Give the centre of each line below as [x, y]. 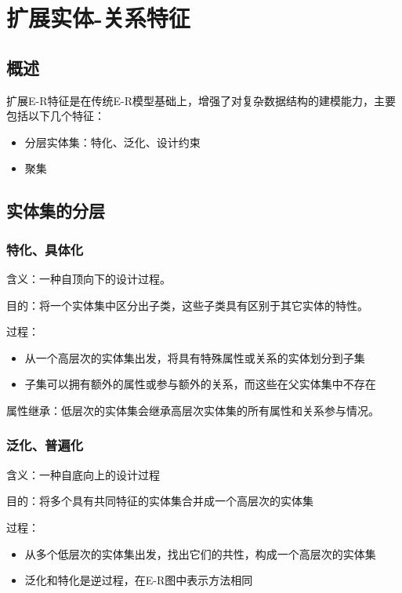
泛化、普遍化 [45, 445]
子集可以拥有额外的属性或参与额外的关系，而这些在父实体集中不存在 [200, 384]
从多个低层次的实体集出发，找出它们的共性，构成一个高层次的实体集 [200, 553]
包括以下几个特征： [56, 116]
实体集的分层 [56, 211]
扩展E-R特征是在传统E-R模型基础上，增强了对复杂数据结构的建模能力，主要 [201, 100]
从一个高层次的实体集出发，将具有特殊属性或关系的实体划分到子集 [195, 357]
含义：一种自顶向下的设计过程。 [89, 278]
